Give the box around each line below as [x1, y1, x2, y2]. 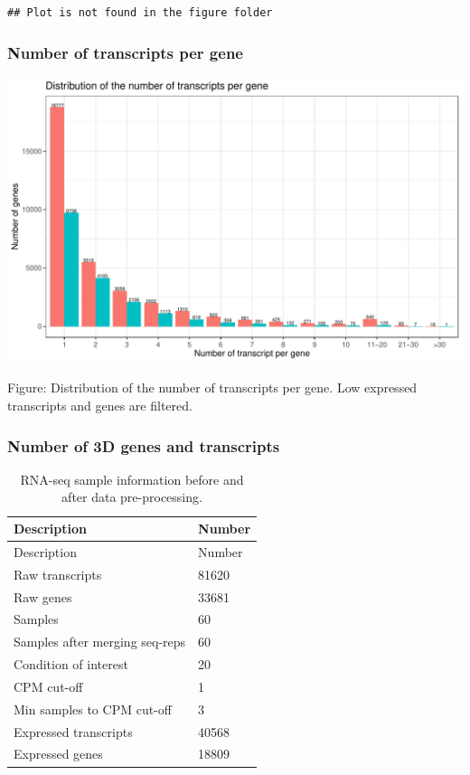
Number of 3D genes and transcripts [7, 434, 280, 457]
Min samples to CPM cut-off [14, 699, 172, 718]
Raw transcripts [14, 564, 102, 583]
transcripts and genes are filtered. [7, 396, 193, 414]
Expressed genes [14, 744, 103, 763]
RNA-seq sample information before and [20, 469, 244, 488]
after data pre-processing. [61, 487, 202, 506]
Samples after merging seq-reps [14, 632, 186, 651]
